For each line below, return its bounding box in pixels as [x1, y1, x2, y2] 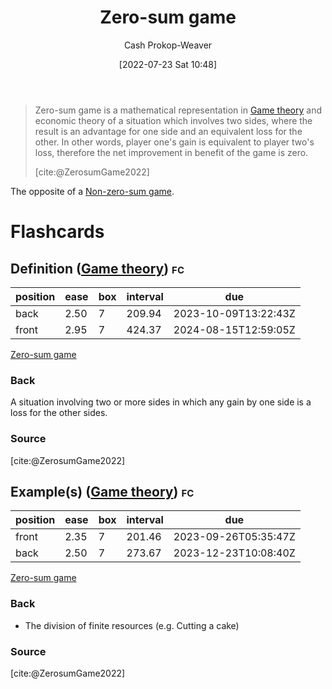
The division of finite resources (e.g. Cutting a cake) [24, 619, 240, 631]
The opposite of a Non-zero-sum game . [10, 185, 175, 197]
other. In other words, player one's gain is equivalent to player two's [34, 136, 315, 148]
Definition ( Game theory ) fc [10, 260, 185, 277]
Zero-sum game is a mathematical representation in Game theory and [34, 104, 322, 116]
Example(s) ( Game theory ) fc [10, 483, 195, 500]
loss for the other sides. [10, 407, 108, 419]
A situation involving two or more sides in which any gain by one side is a [10, 396, 312, 408]
